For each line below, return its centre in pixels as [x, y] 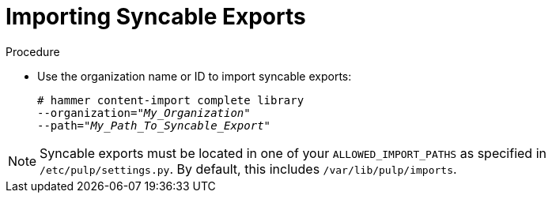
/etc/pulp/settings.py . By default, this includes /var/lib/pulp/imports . [248, 169]
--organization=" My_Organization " [144, 113]
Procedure [33, 51]
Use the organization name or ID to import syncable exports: [195, 76]
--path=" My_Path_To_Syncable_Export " [154, 125]
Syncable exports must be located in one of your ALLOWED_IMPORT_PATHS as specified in [293, 153]
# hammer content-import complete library [171, 100]
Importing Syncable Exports [156, 17]
